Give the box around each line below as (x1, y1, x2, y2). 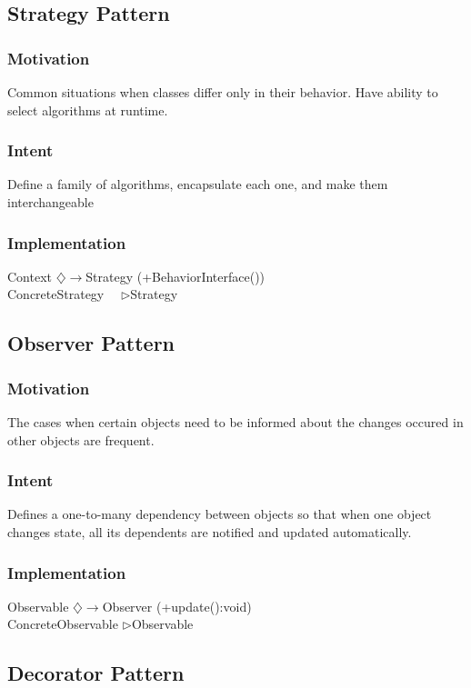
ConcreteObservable (7, 614, 118, 633)
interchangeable (7, 193, 94, 211)
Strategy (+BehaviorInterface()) (85, 266, 266, 285)
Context (7, 266, 52, 285)
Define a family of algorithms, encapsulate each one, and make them (7, 174, 388, 194)
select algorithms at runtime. (7, 100, 168, 119)
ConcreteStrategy (7, 284, 105, 304)
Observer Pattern (7, 329, 175, 357)
